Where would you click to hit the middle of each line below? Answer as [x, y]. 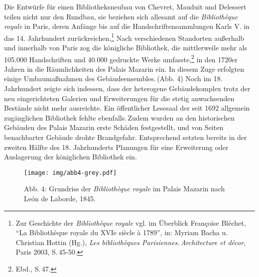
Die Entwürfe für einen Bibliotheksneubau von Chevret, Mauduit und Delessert [125, 6]
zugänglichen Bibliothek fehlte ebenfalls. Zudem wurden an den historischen [119, 117]
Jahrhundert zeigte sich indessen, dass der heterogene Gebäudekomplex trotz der [127, 88]
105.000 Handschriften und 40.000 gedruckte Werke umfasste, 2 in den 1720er [121, 58]
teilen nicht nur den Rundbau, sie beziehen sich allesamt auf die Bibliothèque [121, 16]
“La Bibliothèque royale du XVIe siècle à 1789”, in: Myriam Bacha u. [122, 232]
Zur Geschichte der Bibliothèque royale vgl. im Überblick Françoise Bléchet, [131, 222]
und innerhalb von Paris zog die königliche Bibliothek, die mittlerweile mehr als [126, 48]
